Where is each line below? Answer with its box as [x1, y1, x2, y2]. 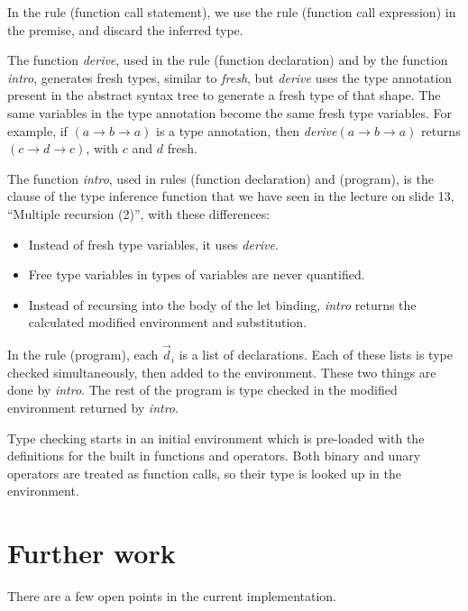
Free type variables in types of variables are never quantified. [28, 265, 365, 284]
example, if [7, 121, 68, 140]
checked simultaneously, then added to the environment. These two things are [7, 362, 436, 381]
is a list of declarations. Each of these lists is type [179, 345, 453, 364]
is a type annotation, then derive [155, 121, 337, 140]
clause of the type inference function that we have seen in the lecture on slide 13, [7, 187, 454, 205]
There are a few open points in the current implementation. [7, 587, 337, 605]
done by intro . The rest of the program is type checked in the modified [7, 380, 398, 399]
